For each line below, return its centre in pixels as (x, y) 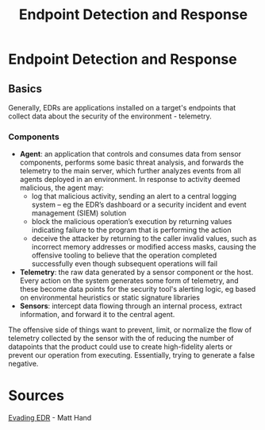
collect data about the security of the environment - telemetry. (110, 116)
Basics (25, 89)
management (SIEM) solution (79, 213)
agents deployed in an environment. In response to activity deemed (130, 180)
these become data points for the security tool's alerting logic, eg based (138, 289)
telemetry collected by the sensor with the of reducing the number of (121, 339)
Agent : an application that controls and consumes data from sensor (131, 154)
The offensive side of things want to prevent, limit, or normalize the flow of (130, 330)
